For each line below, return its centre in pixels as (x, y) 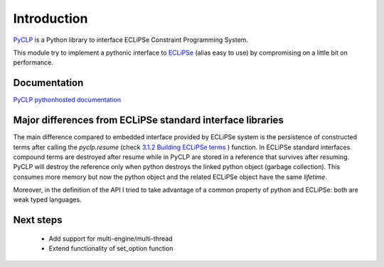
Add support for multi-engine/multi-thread (111, 239)
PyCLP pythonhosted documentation (67, 100)
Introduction (50, 18)
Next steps (38, 220)
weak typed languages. (47, 200)
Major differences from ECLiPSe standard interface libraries (148, 120)
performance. (33, 62)
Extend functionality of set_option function (111, 249)
